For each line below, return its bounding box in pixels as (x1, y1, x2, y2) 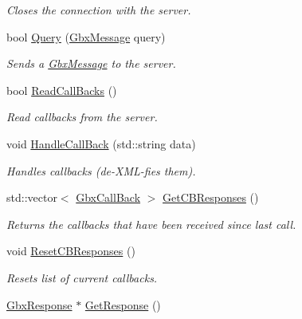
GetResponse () (84, 296, 161, 313)
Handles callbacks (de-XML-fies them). (6, 162, 196, 179)
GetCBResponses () (163, 189, 259, 206)
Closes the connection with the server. (6, 2, 191, 18)
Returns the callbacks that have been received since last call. (6, 215, 296, 232)
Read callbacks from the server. (6, 108, 158, 125)
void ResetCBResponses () (6, 242, 135, 259)
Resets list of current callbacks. (6, 269, 158, 286)
